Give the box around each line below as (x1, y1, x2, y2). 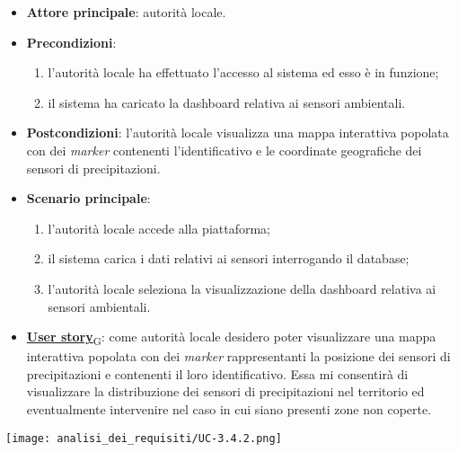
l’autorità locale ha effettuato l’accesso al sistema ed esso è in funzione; (48, 63, 439, 82)
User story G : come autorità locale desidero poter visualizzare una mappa (26, 327, 436, 348)
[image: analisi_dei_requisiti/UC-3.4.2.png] (5, 431, 282, 445)
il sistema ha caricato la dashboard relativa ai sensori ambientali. (48, 93, 406, 111)
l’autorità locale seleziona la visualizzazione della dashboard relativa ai (48, 279, 436, 297)
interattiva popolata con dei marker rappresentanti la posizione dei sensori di (26, 347, 451, 366)
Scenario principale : (26, 189, 151, 208)
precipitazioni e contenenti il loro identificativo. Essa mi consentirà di (26, 364, 409, 383)
